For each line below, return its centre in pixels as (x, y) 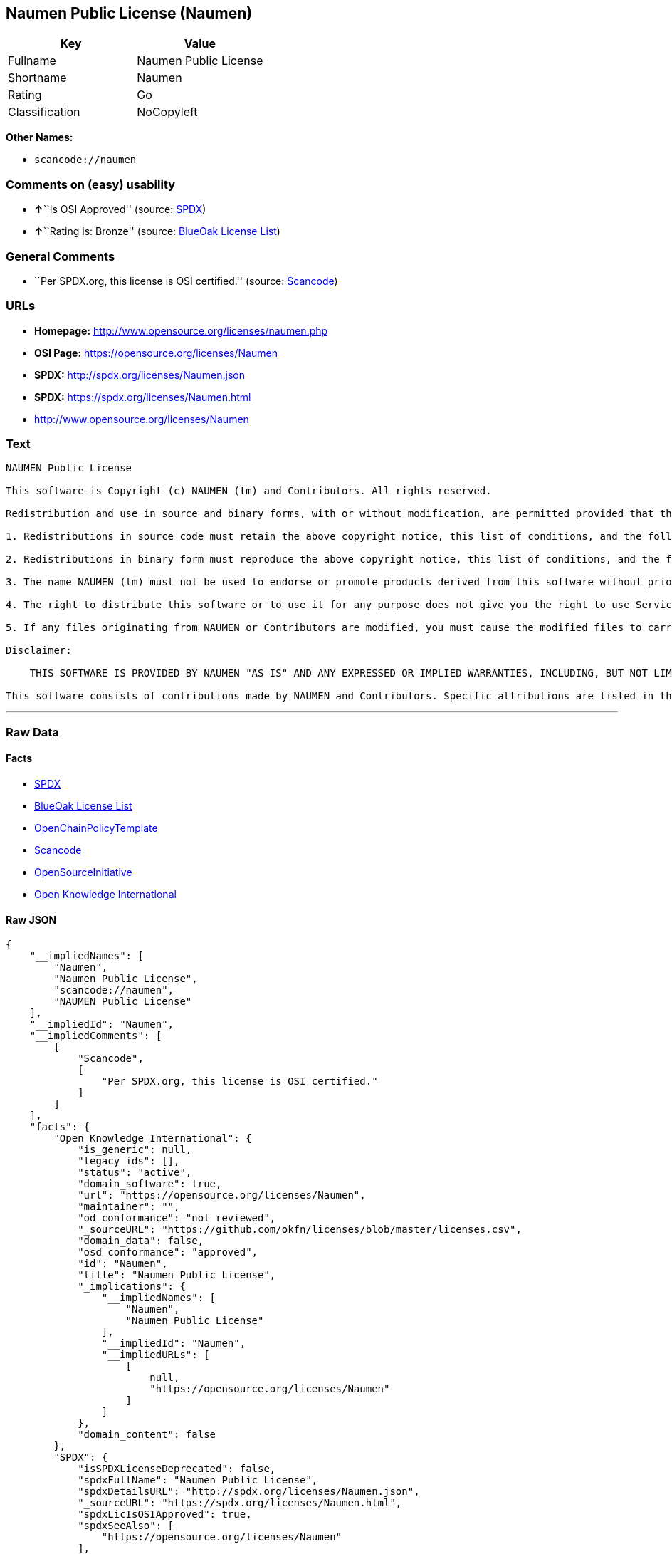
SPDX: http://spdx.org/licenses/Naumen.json (140, 375)
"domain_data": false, (141, 1241)
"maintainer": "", (129, 1207)
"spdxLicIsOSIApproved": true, (165, 1514)
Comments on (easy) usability (91, 184)
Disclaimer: (39, 651)
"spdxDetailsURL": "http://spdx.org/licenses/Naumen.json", (249, 1492)
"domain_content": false (147, 1435)
